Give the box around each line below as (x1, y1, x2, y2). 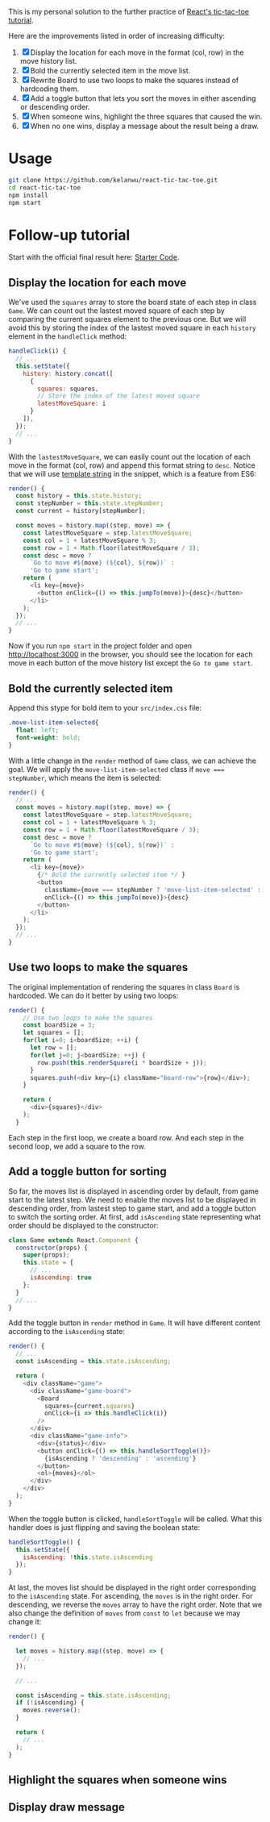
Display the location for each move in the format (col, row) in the (30, 48, 244, 57)
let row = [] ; (29, 1044, 78, 1052)
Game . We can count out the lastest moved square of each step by (8, 306, 226, 315)
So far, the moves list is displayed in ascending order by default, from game (8, 1186, 260, 1196)
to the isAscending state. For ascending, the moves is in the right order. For (8, 1591, 253, 1601)
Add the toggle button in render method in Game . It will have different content (8, 1318, 260, 1328)
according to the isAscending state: (8, 1327, 126, 1336)
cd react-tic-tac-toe (8, 183, 81, 192)
